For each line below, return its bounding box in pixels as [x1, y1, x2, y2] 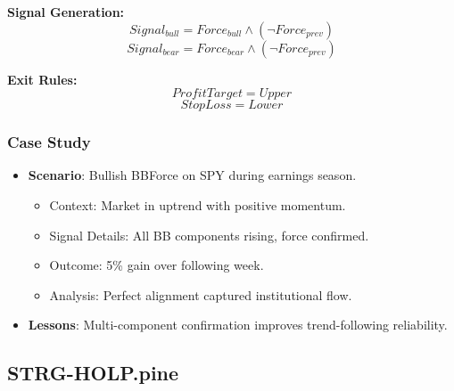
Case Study [7, 131, 91, 153]
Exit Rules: [7, 69, 78, 88]
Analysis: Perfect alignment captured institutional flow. [49, 285, 352, 304]
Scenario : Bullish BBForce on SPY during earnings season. [28, 166, 357, 184]
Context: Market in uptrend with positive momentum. [49, 196, 346, 214]
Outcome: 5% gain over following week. [49, 256, 264, 274]
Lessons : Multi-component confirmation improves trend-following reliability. [28, 315, 448, 334]
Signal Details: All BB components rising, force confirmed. [49, 225, 369, 244]
